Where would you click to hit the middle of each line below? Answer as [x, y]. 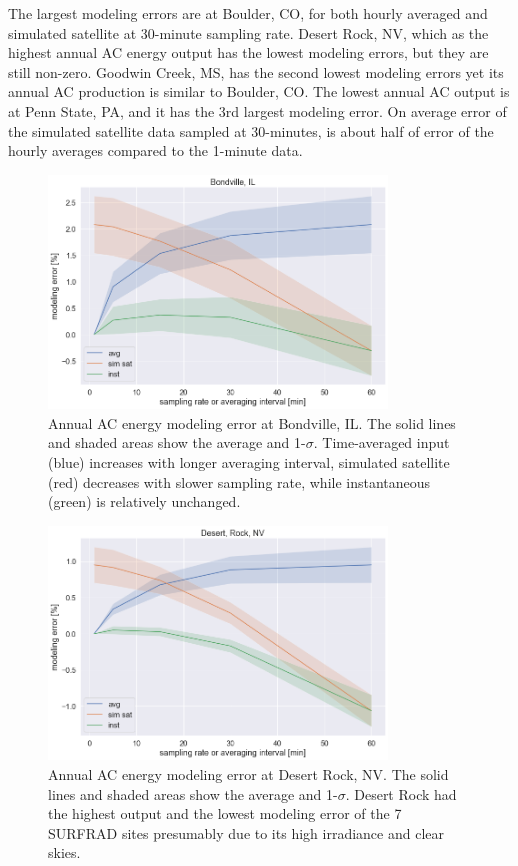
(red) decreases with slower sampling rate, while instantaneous [239, 481]
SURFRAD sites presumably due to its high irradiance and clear [246, 832]
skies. [64, 852]
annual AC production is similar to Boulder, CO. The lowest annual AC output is [259, 91]
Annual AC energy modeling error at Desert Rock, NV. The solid [248, 773]
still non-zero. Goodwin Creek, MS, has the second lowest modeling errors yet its [256, 71]
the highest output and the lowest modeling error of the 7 [225, 813]
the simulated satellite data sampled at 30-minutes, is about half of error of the [251, 130]
